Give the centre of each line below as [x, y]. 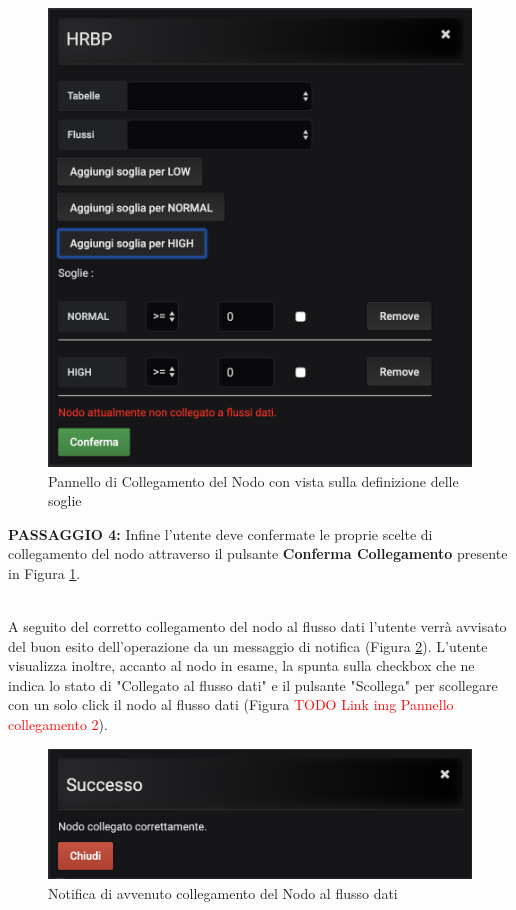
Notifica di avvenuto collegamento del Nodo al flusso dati [223, 892]
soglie [65, 500]
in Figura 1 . [44, 572]
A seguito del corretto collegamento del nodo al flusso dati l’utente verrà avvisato [257, 626]
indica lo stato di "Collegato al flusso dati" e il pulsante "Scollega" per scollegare [253, 684]
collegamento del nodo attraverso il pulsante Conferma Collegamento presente [258, 553]
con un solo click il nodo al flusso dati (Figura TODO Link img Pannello [231, 704]
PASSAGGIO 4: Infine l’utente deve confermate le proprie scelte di [220, 533]
